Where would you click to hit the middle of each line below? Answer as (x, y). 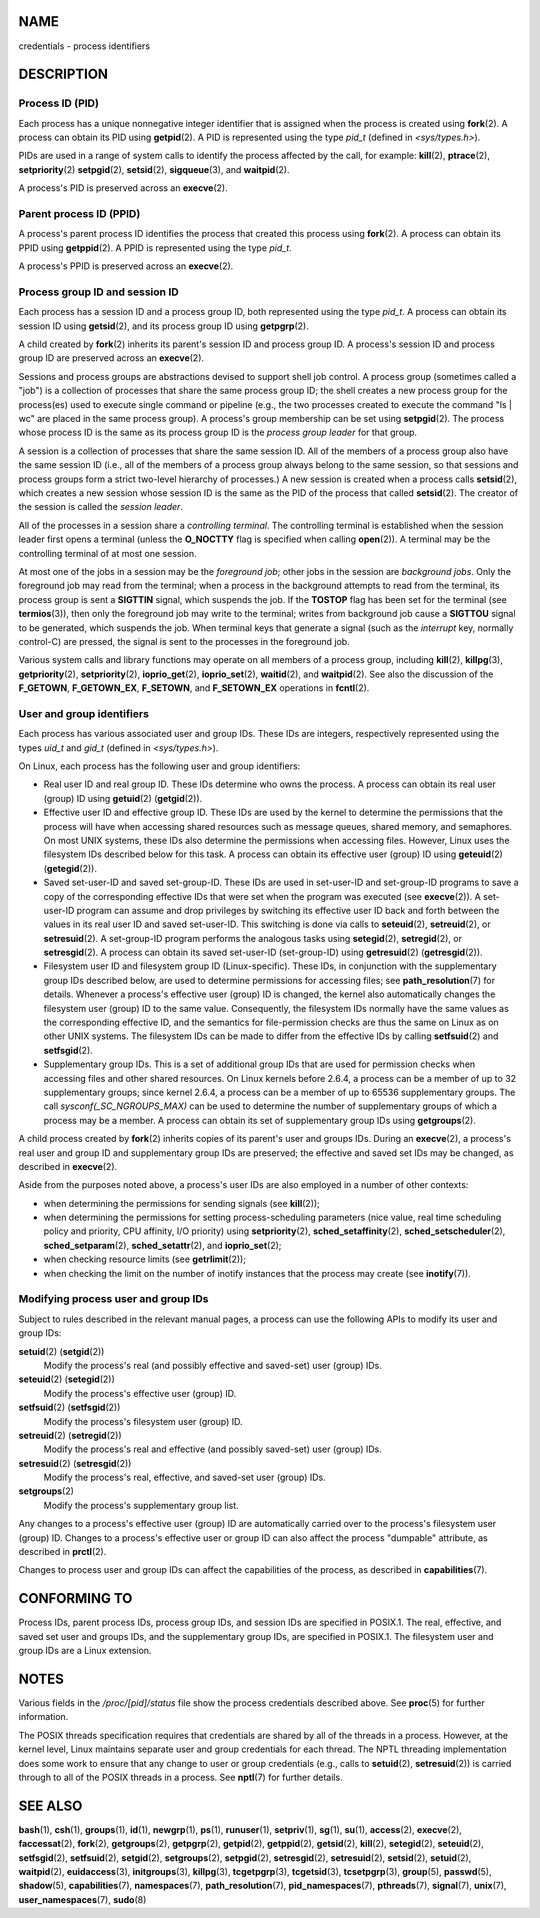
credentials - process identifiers (84, 46)
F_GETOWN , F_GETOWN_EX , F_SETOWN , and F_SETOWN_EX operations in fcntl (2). (194, 688)
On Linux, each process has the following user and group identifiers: (159, 766)
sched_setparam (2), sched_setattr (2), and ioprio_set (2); (162, 1245)
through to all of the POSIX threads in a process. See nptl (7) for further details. (181, 1777)
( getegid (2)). (70, 868)
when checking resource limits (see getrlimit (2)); (145, 1259)
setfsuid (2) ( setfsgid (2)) (69, 1407)
